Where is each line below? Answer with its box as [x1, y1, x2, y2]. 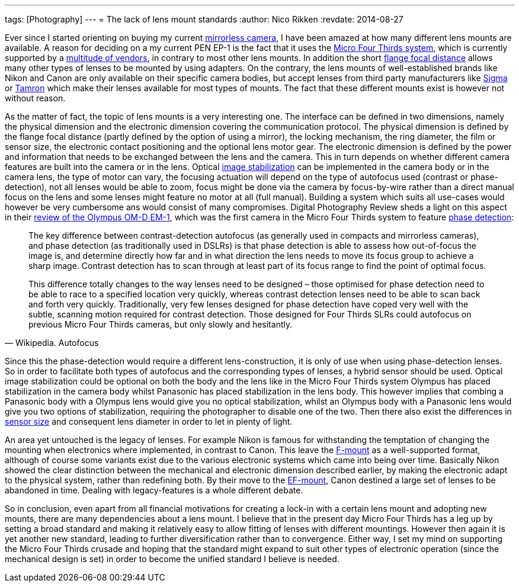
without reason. [5, 93, 66, 103]
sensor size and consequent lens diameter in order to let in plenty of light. [5, 416, 293, 426]
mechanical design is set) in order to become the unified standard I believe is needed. [5, 554, 339, 564]
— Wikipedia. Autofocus [5, 338, 99, 348]
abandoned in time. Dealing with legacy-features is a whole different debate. [5, 485, 303, 495]
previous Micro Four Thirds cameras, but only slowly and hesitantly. [28, 319, 293, 329]
